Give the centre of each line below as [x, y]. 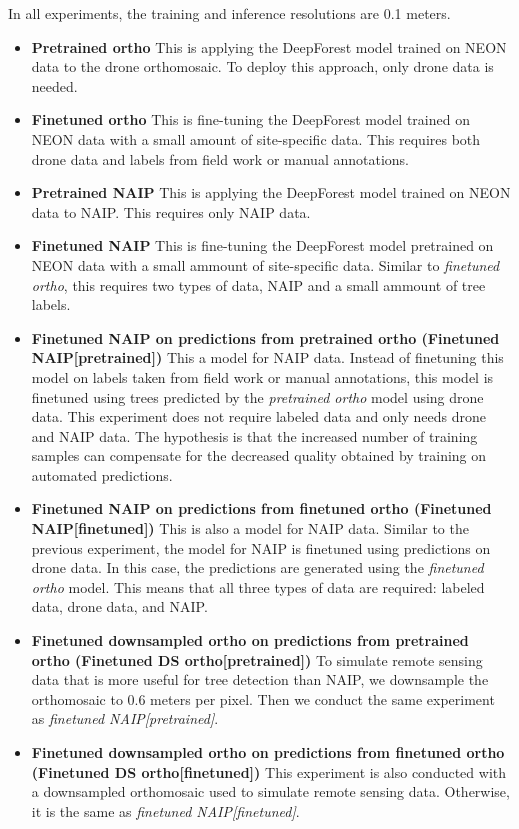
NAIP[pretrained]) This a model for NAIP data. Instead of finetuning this [267, 357]
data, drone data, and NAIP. [119, 606]
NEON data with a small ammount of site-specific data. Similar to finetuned [265, 264]
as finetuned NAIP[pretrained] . [125, 718]
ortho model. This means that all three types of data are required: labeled [258, 586]
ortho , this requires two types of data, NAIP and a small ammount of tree [258, 284]
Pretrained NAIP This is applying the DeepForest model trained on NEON [271, 192]
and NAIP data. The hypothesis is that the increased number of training [254, 435]
